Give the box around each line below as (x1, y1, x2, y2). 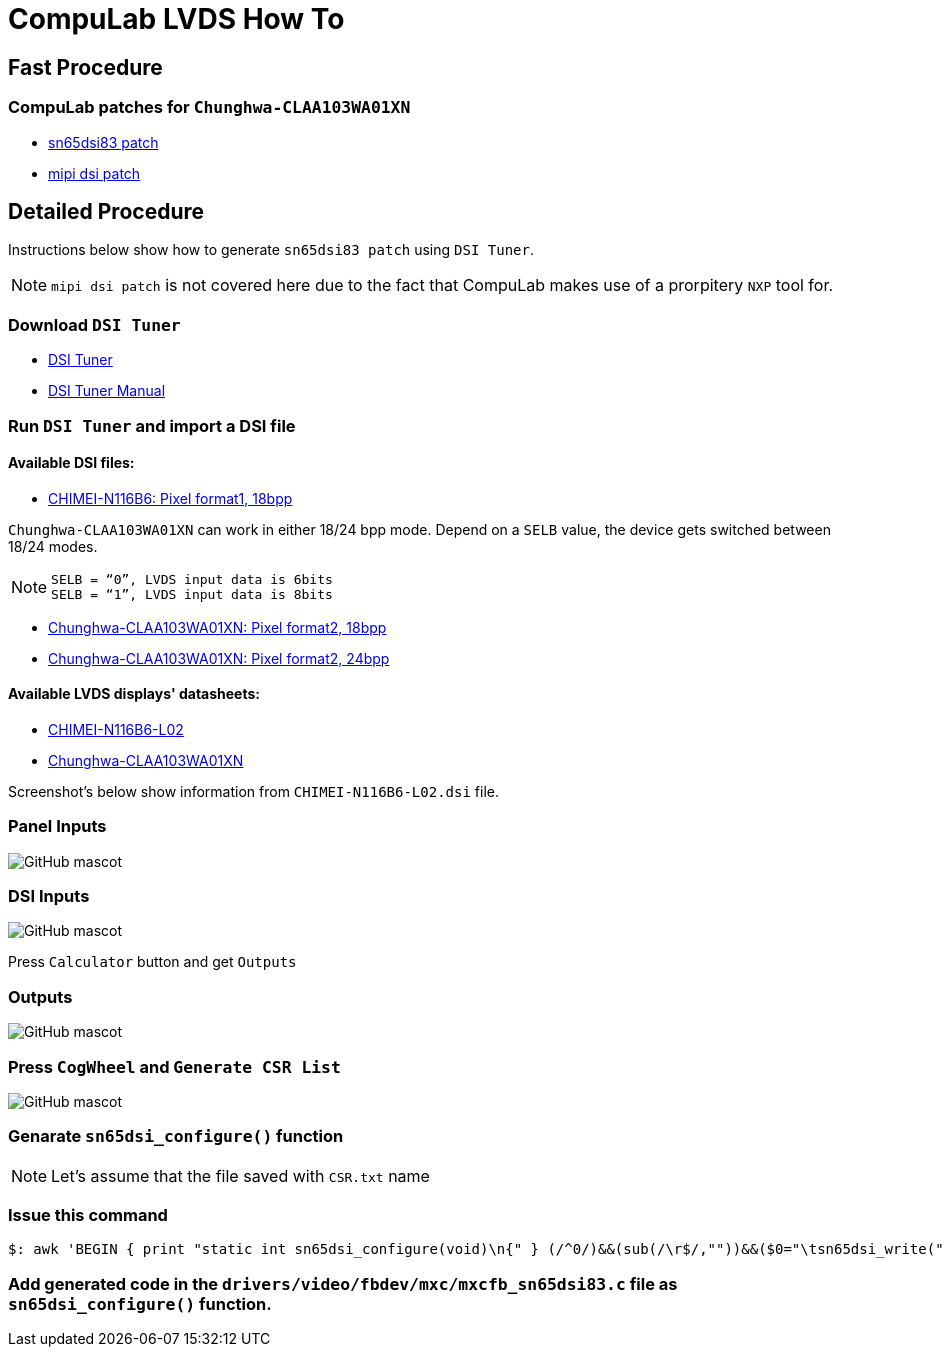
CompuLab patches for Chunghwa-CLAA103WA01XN (8, 97, 411, 118)
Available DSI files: (8, 454, 135, 472)
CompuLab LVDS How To (8, 2, 345, 36)
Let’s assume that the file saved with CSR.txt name (51, 1165, 430, 1186)
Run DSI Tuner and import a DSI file (8, 415, 296, 436)
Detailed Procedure (8, 198, 205, 224)
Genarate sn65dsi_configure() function (8, 1126, 344, 1147)
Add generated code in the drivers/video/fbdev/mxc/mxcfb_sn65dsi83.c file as (8, 1273, 678, 1294)
